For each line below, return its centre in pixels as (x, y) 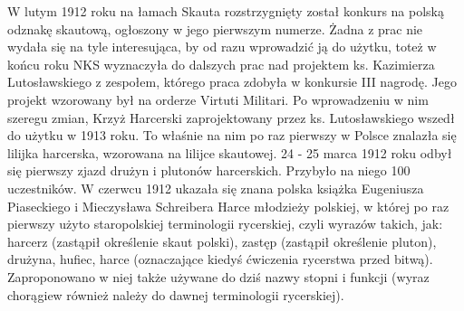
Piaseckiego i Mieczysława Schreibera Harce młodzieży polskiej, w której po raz (228, 206)
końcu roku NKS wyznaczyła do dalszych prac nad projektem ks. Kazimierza (221, 64)
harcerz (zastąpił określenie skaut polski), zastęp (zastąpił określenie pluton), (222, 241)
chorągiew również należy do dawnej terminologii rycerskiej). (176, 294)
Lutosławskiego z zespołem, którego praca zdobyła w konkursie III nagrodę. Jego (232, 82)
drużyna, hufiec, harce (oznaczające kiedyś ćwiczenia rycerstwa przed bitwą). (220, 259)
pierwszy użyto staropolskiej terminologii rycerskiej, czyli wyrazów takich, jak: (225, 224)
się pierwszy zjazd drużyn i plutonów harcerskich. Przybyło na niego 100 (209, 170)
